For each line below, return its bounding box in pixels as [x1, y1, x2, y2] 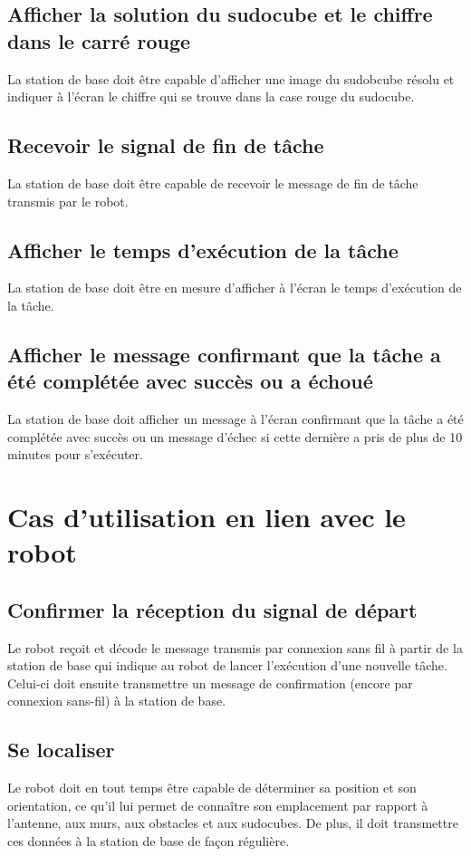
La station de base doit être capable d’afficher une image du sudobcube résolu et [7, 69, 455, 88]
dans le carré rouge [7, 26, 191, 54]
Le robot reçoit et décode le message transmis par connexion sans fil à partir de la [7, 638, 463, 657]
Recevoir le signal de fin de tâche [7, 131, 324, 159]
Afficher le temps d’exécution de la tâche [7, 236, 399, 264]
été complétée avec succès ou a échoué [7, 367, 373, 395]
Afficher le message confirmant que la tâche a [7, 340, 441, 368]
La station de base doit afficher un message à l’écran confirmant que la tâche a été [7, 409, 464, 428]
